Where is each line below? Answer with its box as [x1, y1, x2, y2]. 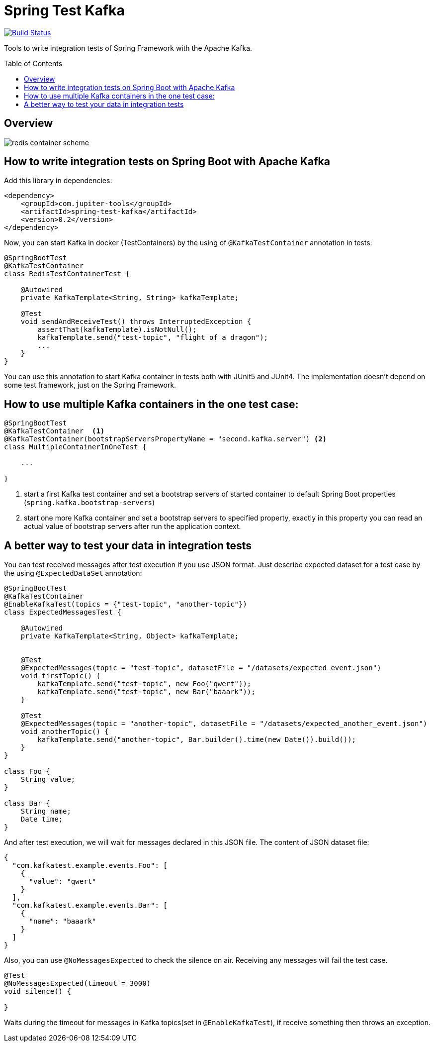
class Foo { [4, 767, 50, 776]
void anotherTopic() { [20, 728, 109, 736]
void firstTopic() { [20, 672, 100, 680]
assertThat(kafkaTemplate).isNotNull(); [37, 325, 197, 334]
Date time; [20, 815, 63, 824]
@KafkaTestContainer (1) [4, 427, 105, 435]
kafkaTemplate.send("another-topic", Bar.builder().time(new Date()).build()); [37, 735, 356, 744]
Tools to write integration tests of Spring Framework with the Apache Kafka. [4, 43, 253, 52]
